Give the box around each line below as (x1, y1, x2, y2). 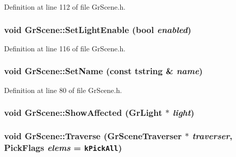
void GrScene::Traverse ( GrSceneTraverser (4, 129, 182, 142)
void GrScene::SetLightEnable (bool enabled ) (4, 23, 191, 36)
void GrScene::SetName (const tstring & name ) (4, 65, 203, 77)
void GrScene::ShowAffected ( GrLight (4, 106, 162, 119)
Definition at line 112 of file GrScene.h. (4, 2, 126, 12)
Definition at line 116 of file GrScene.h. (4, 43, 126, 53)
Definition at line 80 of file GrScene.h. (4, 84, 122, 95)
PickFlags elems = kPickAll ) (4, 141, 122, 153)
